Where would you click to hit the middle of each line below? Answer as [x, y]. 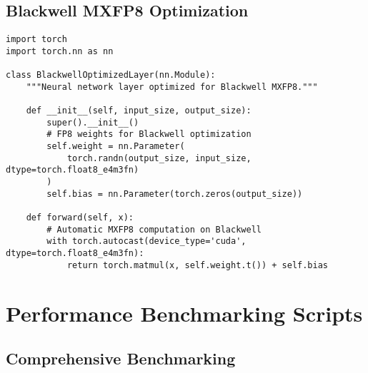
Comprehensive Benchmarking [121, 358]
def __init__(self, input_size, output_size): [139, 111]
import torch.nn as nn [60, 51]
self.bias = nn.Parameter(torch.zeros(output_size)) [175, 194]
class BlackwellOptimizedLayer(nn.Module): [111, 75]
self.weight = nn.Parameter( [116, 147]
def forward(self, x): [80, 218]
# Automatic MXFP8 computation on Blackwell [154, 229]
